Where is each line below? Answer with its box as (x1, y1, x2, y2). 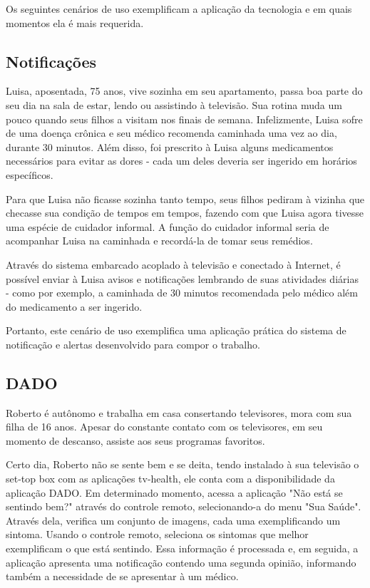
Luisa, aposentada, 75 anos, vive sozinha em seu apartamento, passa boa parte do (6, 83, 363, 98)
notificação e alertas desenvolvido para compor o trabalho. (6, 336, 260, 351)
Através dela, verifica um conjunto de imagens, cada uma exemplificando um (6, 512, 341, 527)
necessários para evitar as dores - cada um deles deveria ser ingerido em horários (6, 153, 357, 168)
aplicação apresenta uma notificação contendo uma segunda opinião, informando (6, 555, 356, 569)
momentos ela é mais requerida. (6, 15, 144, 30)
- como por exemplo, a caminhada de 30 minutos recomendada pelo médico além (6, 285, 358, 300)
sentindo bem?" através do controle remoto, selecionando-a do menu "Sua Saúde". (6, 499, 361, 514)
